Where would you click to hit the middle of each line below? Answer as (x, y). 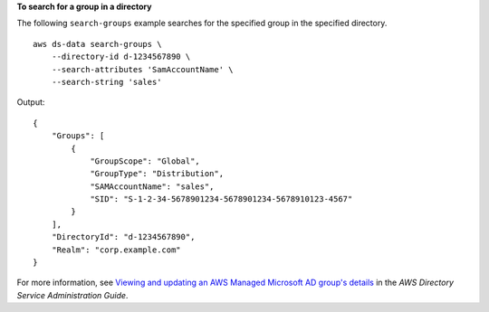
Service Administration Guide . (72, 295)
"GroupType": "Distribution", (157, 174)
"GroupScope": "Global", (145, 161)
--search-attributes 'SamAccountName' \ (143, 69)
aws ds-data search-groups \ (97, 44)
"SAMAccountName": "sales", (152, 186)
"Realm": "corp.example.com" (116, 250)
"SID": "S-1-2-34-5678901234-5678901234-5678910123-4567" (221, 199)
